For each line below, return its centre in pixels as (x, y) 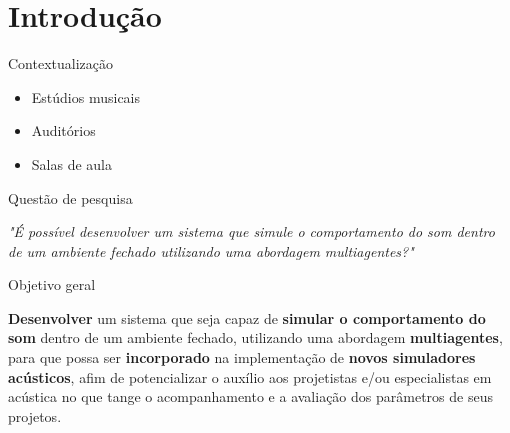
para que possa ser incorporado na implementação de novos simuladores (242, 357)
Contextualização (60, 63)
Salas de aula (71, 163)
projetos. (35, 415)
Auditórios (63, 130)
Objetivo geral (52, 284)
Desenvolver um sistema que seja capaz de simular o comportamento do (247, 317)
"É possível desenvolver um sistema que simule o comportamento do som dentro (251, 231)
